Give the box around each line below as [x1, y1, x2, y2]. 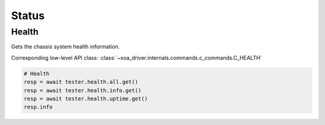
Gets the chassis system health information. [11, 43, 120, 50]
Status [11, 9, 45, 22]
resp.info [23, 103, 53, 111]
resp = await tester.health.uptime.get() [23, 95, 148, 102]
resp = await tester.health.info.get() [23, 87, 141, 94]
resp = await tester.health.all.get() [23, 78, 138, 86]
